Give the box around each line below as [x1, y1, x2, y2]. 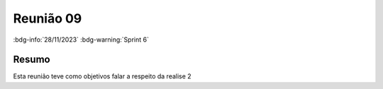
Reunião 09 [13, 11, 82, 26]
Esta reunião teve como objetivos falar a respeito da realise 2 [13, 72, 191, 81]
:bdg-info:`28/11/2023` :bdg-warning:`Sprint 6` [13, 35, 149, 44]
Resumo [13, 54, 50, 66]
